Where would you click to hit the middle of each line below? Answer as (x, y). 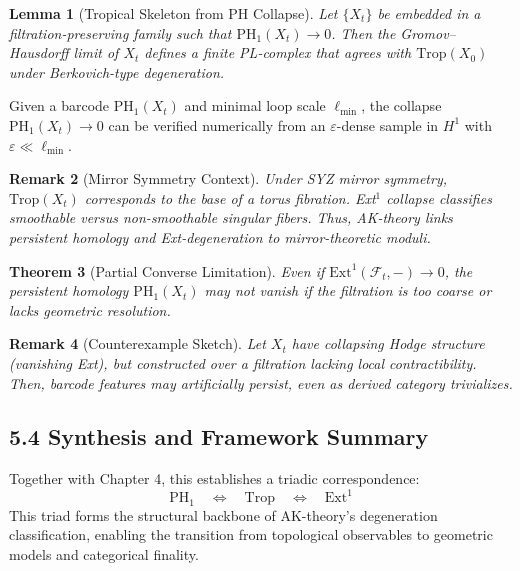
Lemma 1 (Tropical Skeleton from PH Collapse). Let (173, 13)
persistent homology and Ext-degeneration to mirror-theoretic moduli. (220, 236)
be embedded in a (429, 13)
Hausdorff (39, 52)
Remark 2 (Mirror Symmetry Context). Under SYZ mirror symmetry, (228, 178)
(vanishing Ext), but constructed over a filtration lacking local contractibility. (243, 362)
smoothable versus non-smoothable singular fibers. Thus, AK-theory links (231, 217)
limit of (96, 52)
